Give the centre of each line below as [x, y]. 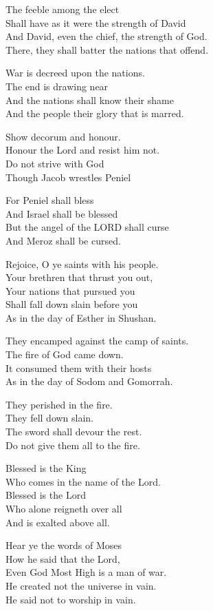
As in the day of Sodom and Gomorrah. [89, 381]
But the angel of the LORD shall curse [87, 227]
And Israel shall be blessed [62, 213]
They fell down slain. [50, 418]
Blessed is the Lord [46, 495]
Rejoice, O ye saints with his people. [82, 263]
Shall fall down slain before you [72, 304]
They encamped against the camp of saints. [97, 341]
